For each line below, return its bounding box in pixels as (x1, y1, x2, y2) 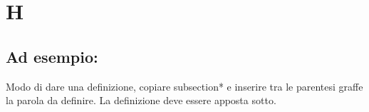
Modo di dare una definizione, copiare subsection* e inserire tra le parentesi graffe (6, 78, 363, 93)
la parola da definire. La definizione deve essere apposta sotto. (6, 93, 276, 108)
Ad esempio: (6, 45, 98, 67)
